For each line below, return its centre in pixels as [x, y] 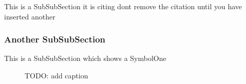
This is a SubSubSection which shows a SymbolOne [85, 58]
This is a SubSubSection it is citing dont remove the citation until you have [123, 6]
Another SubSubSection [55, 39]
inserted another [30, 16]
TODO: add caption [56, 75]
